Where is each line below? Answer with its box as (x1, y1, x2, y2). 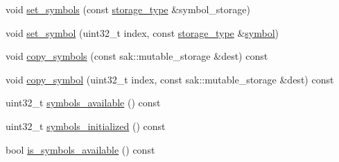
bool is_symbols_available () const (6, 142, 155, 156)
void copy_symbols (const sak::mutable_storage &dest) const (6, 49, 268, 63)
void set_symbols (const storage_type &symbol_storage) (6, 2, 250, 16)
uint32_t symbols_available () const (6, 95, 161, 110)
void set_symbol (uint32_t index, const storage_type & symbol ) (6, 25, 279, 40)
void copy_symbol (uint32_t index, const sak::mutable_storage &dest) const (6, 72, 334, 86)
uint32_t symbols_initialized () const (6, 118, 166, 133)
